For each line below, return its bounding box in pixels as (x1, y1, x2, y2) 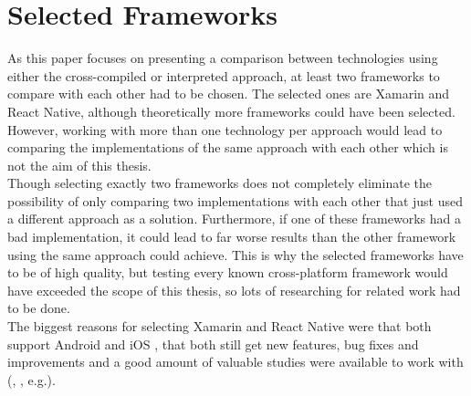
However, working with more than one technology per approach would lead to (7, 120, 443, 139)
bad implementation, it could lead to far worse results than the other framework (7, 227, 456, 246)
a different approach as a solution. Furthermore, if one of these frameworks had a (7, 209, 461, 228)
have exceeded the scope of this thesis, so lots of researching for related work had (7, 280, 461, 299)
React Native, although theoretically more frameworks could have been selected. (7, 101, 455, 120)
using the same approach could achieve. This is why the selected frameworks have (7, 245, 464, 264)
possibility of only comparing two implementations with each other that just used (7, 191, 464, 210)
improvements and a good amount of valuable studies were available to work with (7, 352, 464, 371)
